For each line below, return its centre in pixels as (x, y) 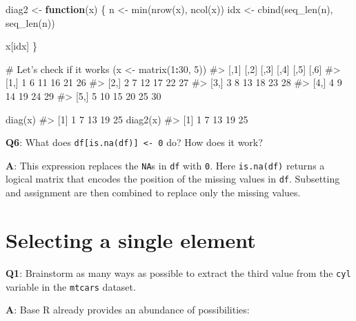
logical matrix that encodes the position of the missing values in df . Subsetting (173, 179)
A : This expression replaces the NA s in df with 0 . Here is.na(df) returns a (165, 165)
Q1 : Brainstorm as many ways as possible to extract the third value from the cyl (178, 272)
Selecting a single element (131, 239)
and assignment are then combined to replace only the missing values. (153, 193)
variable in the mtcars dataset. (71, 286)
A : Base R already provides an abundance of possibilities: (128, 310)
